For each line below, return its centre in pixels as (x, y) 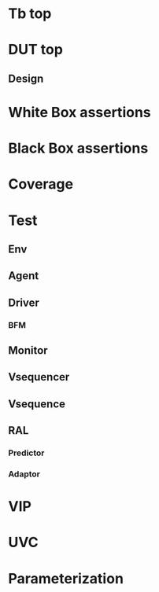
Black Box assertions (78, 148)
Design (26, 78)
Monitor (28, 350)
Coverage (41, 184)
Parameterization (66, 578)
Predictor (26, 453)
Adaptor (24, 474)
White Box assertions (79, 112)
